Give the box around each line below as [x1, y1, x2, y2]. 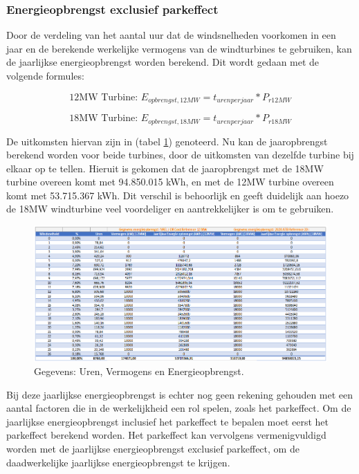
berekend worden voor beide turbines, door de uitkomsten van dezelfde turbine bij [6, 147, 354, 162]
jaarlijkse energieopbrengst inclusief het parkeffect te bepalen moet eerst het [6, 414, 329, 428]
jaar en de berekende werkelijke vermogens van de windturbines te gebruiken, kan [6, 41, 352, 55]
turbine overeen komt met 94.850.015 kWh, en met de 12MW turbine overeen [6, 174, 334, 189]
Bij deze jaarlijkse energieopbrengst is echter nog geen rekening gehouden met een [6, 387, 353, 401]
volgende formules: [6, 69, 84, 82]
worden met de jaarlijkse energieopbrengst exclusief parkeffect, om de [6, 441, 300, 456]
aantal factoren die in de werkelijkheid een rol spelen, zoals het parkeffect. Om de [6, 401, 351, 415]
